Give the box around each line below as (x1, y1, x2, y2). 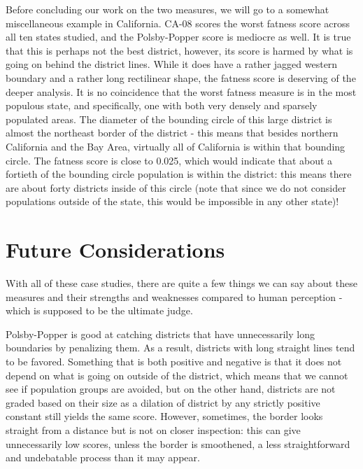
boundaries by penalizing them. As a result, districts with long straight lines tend (6, 340, 355, 355)
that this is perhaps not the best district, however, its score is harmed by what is (6, 43, 353, 57)
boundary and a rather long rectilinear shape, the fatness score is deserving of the (6, 70, 356, 85)
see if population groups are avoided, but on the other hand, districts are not (6, 381, 336, 396)
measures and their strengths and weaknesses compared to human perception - (6, 289, 343, 304)
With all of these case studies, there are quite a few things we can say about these (6, 276, 357, 290)
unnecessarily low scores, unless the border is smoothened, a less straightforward (6, 436, 350, 451)
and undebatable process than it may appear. (6, 450, 200, 465)
